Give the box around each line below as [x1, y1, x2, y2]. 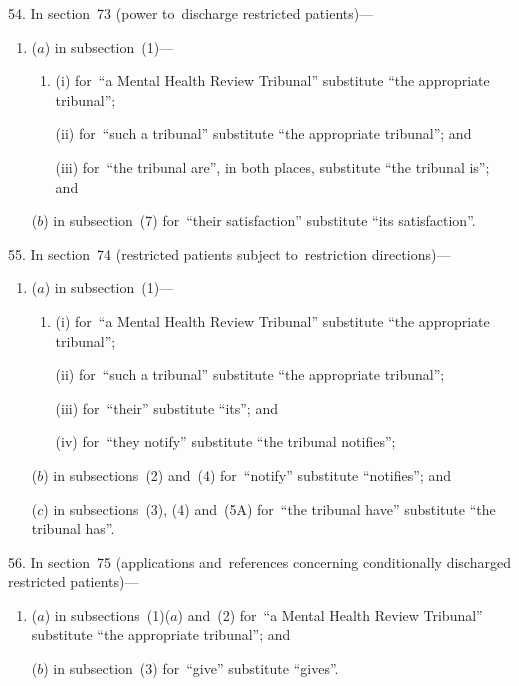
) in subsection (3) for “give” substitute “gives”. [43, 658, 339, 679]
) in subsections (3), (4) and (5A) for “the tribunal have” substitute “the [43, 498, 496, 519]
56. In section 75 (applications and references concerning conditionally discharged [8, 551, 511, 572]
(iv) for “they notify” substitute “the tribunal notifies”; [55, 431, 396, 452]
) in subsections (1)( [44, 604, 171, 625]
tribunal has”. [31, 518, 115, 539]
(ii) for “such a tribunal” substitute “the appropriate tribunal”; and [55, 123, 472, 144]
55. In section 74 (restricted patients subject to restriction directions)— [8, 243, 451, 264]
